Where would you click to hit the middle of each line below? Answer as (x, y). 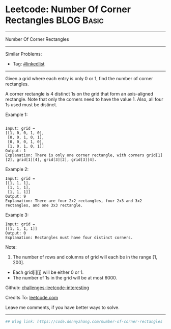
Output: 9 (16, 196)
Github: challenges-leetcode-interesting (47, 288)
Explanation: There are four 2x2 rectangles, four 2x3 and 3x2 (74, 201)
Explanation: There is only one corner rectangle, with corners (75, 155)
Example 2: (17, 169)
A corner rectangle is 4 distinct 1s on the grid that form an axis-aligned (79, 93)
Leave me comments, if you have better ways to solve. (62, 307)
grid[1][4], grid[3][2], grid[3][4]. (56, 159)
